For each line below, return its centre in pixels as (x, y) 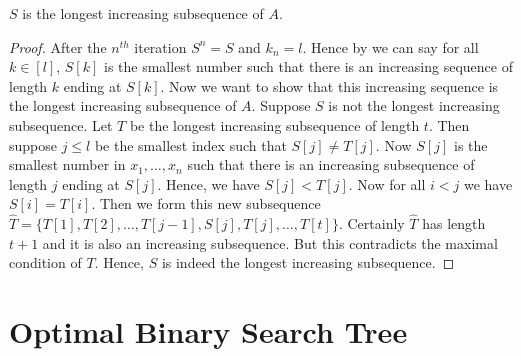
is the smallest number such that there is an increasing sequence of (308, 66)
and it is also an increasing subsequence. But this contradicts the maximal (270, 242)
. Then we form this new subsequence (206, 203)
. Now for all (387, 183)
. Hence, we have (208, 183)
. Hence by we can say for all (390, 46)
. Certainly (371, 223)
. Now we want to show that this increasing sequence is (329, 85)
